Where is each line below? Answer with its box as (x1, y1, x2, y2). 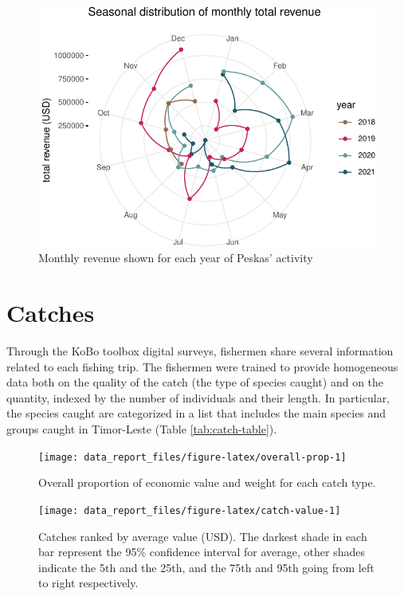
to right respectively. (38, 574, 139, 591)
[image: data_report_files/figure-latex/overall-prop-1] (38, 451, 347, 463)
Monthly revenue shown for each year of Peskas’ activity (38, 249, 313, 266)
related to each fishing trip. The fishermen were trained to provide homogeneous (6, 358, 398, 374)
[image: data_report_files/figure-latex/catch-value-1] (38, 504, 341, 516)
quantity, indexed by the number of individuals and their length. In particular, (6, 389, 390, 406)
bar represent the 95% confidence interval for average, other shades (38, 543, 365, 560)
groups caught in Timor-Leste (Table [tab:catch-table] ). (6, 421, 277, 437)
